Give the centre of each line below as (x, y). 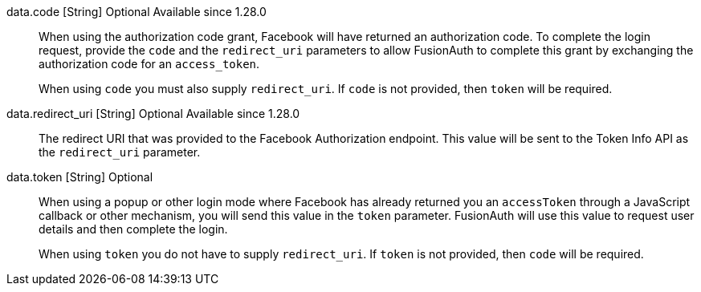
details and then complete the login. (133, 229)
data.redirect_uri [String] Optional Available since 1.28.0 (153, 114)
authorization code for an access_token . (149, 64)
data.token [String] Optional (80, 177)
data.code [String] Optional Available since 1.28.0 (137, 12)
